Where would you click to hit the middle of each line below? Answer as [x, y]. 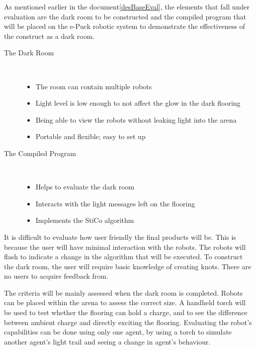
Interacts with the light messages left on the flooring [115, 203]
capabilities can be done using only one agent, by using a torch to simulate [118, 332]
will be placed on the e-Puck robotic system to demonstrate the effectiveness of [125, 26]
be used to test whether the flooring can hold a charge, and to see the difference [126, 312]
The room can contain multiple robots [94, 86]
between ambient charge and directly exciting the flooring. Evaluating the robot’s [128, 322]
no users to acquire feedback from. [56, 276]
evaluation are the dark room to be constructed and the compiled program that [125, 16]
